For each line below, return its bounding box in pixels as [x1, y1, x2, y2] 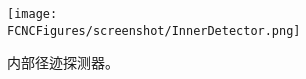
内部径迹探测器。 [7, 52, 119, 73]
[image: [7, 7, 58, 21]
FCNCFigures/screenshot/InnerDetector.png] [7, 23, 301, 38]
